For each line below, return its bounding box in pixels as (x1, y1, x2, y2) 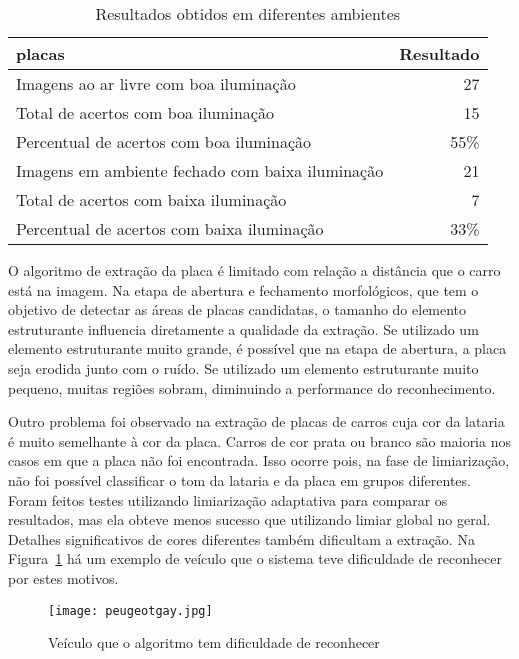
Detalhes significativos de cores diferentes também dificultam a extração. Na (8, 528, 475, 549)
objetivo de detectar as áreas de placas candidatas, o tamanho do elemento (8, 299, 467, 320)
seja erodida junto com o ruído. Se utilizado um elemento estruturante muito (8, 357, 479, 378)
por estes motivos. (8, 567, 119, 588)
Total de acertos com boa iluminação (16, 101, 274, 124)
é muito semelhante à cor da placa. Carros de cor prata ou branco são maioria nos (8, 430, 511, 451)
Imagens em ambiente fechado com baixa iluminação (16, 159, 384, 182)
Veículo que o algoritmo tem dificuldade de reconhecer (48, 632, 380, 653)
